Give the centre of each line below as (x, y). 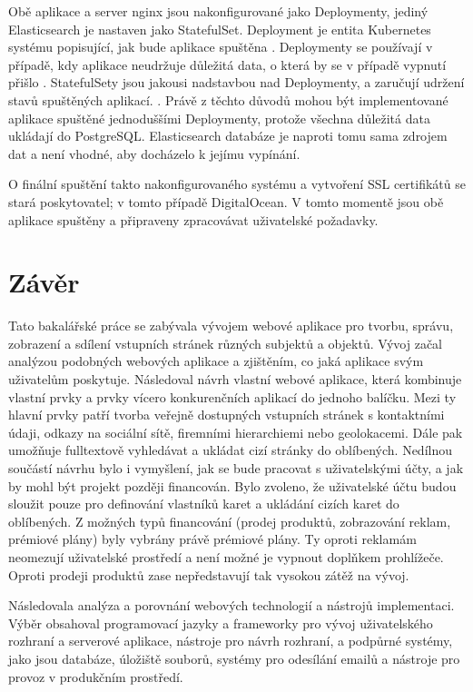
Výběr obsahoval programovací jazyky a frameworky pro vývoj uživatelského (221, 623)
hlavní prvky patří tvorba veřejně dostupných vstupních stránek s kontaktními (227, 415)
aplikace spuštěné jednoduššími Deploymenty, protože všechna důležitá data (219, 118)
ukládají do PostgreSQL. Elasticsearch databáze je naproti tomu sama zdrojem (228, 136)
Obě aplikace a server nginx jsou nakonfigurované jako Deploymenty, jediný (218, 11)
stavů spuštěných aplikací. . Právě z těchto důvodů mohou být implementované (228, 99)
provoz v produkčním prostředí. (96, 676)
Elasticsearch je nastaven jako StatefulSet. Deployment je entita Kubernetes (220, 29)
